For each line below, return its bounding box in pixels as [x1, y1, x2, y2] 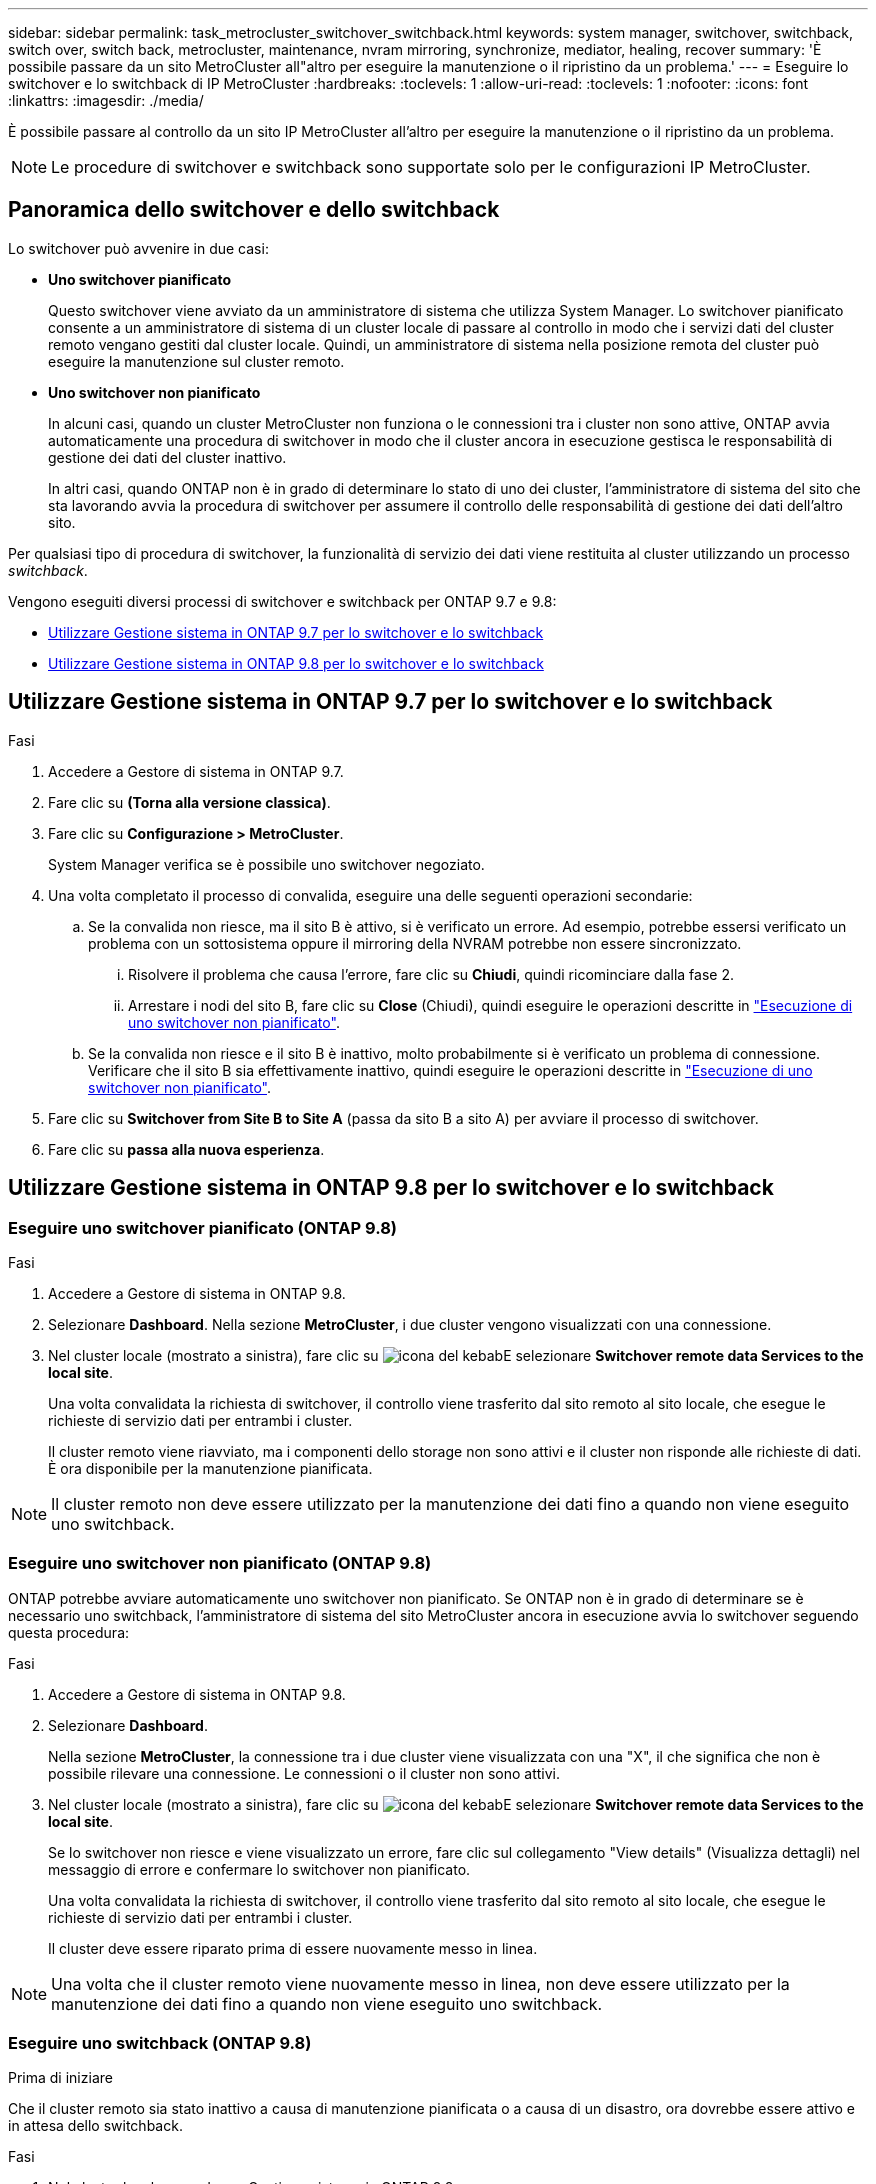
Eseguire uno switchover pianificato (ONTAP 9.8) [8, 1217, 397, 1238]
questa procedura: [8, 1623, 130, 1641]
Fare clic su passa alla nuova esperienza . [48, 1140, 325, 1158]
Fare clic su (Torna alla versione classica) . [48, 793, 331, 811]
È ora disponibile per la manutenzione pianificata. [48, 1459, 373, 1477]
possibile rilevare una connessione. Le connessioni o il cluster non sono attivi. [48, 1764, 561, 1782]
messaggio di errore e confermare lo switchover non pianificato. [48, 1860, 471, 1878]
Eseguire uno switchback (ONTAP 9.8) [8, 2033, 312, 2054]
